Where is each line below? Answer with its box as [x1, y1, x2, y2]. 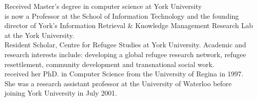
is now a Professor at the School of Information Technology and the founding [4, 10, 239, 21]
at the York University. [4, 30, 74, 40]
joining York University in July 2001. [4, 88, 117, 98]
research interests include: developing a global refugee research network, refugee [4, 49, 246, 59]
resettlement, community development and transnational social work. [4, 59, 214, 69]
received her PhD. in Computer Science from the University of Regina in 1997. [4, 68, 244, 79]
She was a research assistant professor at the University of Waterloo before [4, 78, 232, 88]
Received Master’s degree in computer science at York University [4, 1, 202, 11]
